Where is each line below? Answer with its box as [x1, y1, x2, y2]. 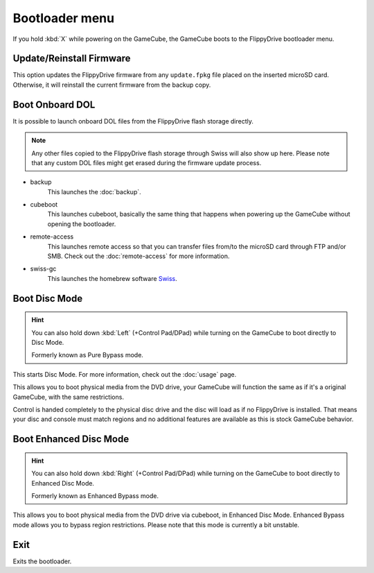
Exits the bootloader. [12, 557, 72, 565]
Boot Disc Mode [12, 292, 83, 305]
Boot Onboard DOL [12, 99, 96, 110]
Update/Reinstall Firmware [12, 53, 131, 65]
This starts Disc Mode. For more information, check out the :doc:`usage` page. [12, 370, 237, 378]
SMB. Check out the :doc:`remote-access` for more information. [47, 252, 230, 260]
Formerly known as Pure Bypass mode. [31, 351, 143, 359]
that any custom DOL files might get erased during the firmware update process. [31, 158, 262, 166]
